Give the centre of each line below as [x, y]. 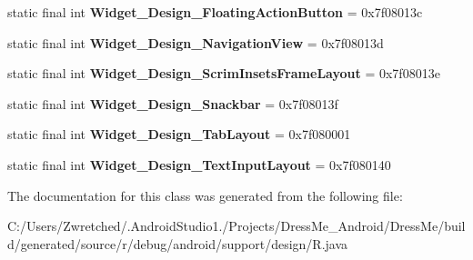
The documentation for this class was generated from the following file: [205, 195]
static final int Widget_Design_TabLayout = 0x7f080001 [179, 134]
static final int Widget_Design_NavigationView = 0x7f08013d [196, 42]
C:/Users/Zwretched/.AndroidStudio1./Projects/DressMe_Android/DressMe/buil [236, 226]
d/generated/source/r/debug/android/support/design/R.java [178, 243]
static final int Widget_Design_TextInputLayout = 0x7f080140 [199, 164]
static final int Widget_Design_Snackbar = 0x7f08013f [173, 103]
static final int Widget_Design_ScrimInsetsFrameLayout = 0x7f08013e [224, 73]
